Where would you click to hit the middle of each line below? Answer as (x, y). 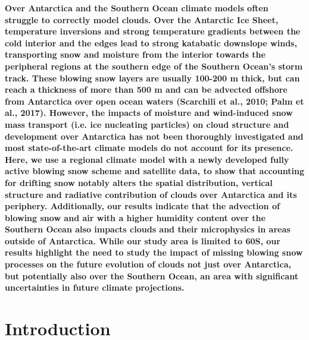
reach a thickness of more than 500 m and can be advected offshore (146, 89)
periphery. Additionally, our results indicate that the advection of (142, 206)
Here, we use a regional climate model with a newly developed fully (147, 159)
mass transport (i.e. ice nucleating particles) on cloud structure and (147, 124)
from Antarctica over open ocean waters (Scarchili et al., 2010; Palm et (154, 101)
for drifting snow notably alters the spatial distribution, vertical (139, 182)
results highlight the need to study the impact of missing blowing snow (154, 252)
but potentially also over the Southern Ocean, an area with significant (152, 276)
